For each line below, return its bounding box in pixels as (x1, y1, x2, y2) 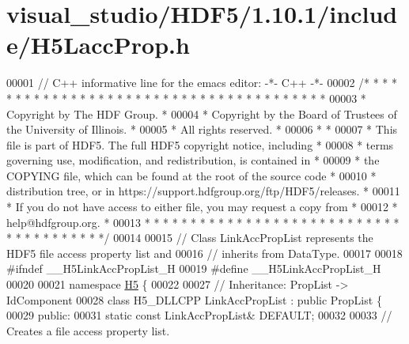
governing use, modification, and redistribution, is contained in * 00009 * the (6, 152, 380, 168)
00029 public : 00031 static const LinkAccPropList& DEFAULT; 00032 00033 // (6, 307, 392, 323)
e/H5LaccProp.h (6, 28, 190, 61)
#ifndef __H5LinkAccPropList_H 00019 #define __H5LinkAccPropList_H (6, 260, 381, 277)
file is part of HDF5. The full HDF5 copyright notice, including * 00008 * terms (6, 136, 394, 153)
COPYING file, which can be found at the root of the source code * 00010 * (6, 167, 377, 183)
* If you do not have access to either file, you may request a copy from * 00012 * (6, 198, 398, 215)
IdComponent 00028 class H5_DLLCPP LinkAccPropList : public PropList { (6, 291, 382, 308)
